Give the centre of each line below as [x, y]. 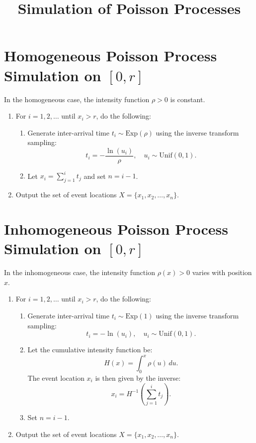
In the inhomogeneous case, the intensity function [80, 272]
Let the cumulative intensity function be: [90, 350]
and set [95, 176]
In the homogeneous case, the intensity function [77, 99]
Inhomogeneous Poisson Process [116, 229]
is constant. [188, 99]
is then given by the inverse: [138, 378]
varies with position [222, 272]
